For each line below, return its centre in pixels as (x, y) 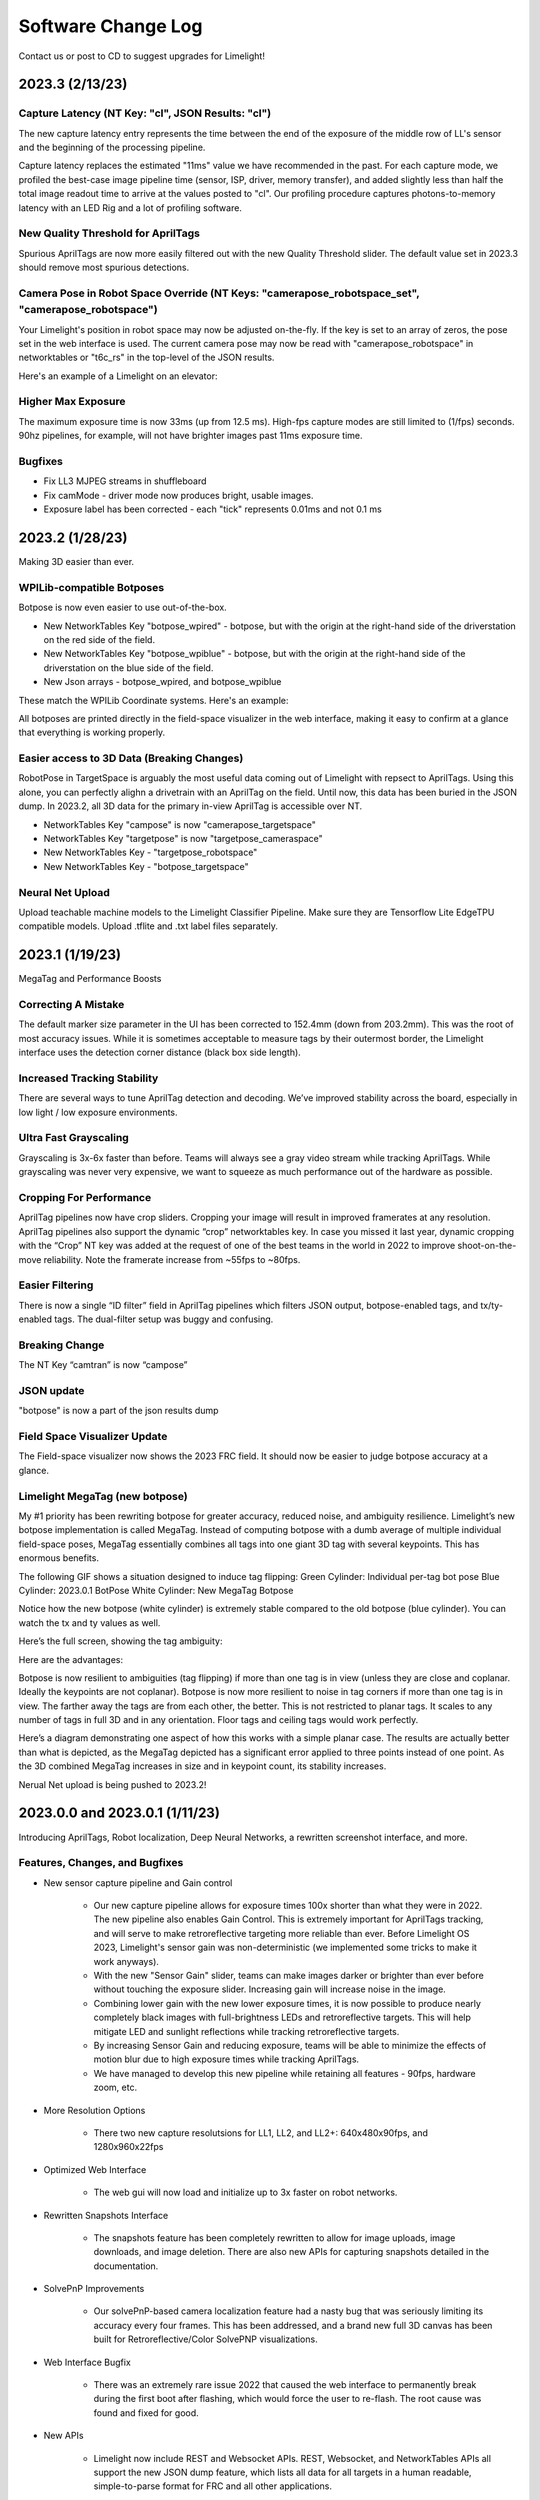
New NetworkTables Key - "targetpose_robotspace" (150, 852)
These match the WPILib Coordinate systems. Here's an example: (153, 700)
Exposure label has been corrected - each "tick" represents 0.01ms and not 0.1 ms (212, 509)
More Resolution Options (94, 2110)
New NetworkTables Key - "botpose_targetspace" (146, 866)
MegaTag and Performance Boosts (90, 979)
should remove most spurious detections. (104, 267)
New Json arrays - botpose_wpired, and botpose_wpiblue (162, 682)
